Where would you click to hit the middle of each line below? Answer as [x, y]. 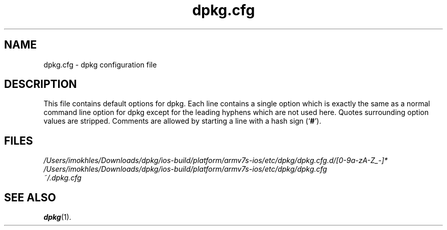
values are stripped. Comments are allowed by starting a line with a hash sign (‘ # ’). [182, 121]
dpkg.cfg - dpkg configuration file [100, 64]
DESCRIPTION [41, 84]
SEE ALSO [30, 197]
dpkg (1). [57, 217]
